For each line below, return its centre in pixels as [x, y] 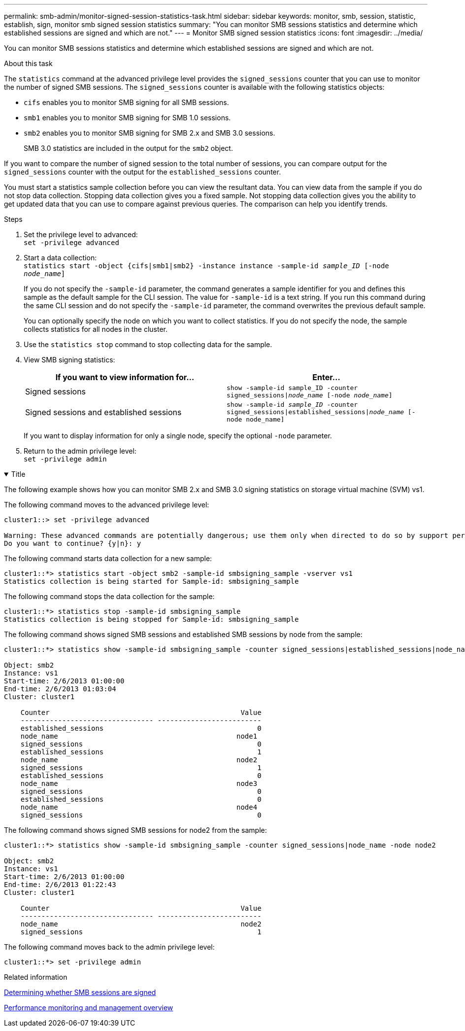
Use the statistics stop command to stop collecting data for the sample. [148, 344]
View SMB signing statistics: [69, 360]
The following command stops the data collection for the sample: [109, 596]
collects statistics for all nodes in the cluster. [96, 329]
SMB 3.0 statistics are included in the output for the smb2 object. [128, 148]
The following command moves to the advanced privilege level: [107, 505]
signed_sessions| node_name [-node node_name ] [310, 395]
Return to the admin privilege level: [80, 451]
